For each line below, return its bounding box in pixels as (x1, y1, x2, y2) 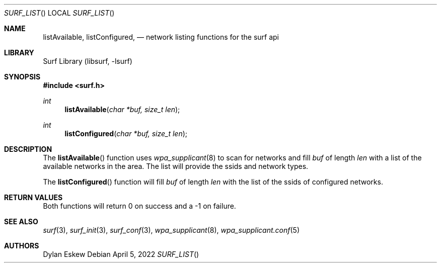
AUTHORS (4, 241, 39, 250)
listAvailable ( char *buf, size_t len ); (64, 105, 180, 114)
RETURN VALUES (4, 193, 63, 202)
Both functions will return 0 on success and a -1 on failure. (43, 202, 236, 210)
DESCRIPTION (4, 145, 52, 153)
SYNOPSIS (4, 72, 41, 81)
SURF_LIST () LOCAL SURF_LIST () (4, 9, 115, 17)
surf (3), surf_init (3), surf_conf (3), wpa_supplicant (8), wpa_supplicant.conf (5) (43, 226, 300, 234)
